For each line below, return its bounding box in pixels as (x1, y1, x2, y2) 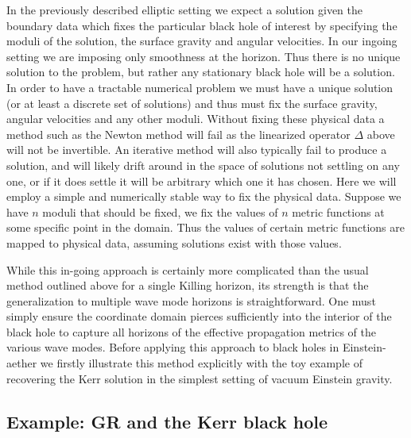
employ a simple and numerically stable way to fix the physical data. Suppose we (6, 188, 401, 205)
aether (6, 355, 37, 371)
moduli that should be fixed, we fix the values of (42, 203, 278, 220)
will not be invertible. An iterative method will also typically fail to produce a (6, 141, 387, 158)
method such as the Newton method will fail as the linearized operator (6, 125, 351, 142)
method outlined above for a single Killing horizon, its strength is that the (6, 277, 369, 294)
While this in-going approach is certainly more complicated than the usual (6, 261, 369, 278)
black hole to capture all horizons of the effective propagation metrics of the (6, 323, 377, 340)
